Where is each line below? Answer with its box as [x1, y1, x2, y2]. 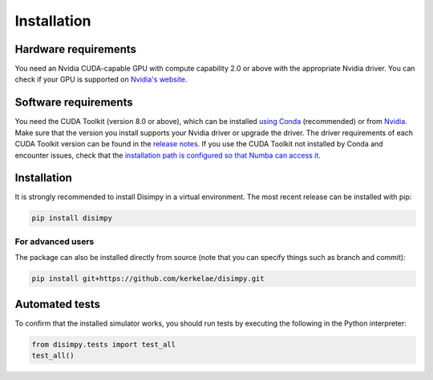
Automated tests [14, 297, 100, 311]
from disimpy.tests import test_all [31, 340, 176, 349]
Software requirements [14, 96, 133, 110]
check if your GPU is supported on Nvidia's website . [14, 74, 188, 84]
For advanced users [14, 236, 95, 247]
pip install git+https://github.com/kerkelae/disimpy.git [31, 274, 265, 283]
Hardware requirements [14, 42, 136, 56]
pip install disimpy [31, 214, 112, 223]
